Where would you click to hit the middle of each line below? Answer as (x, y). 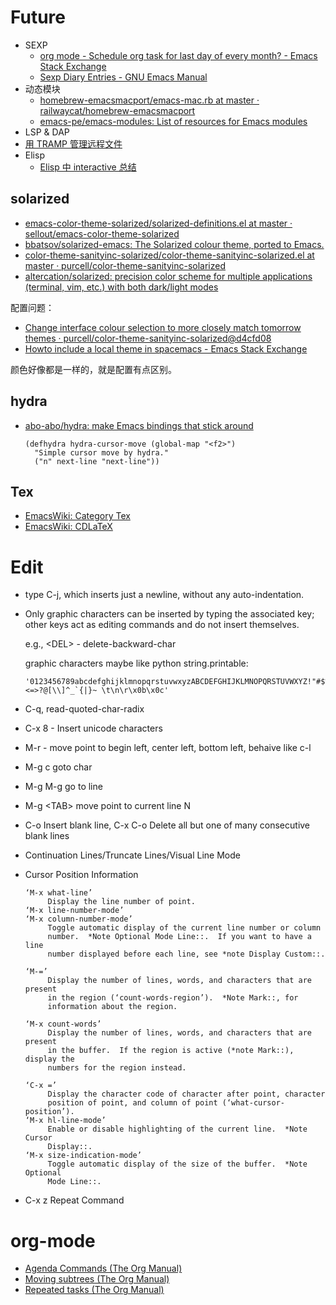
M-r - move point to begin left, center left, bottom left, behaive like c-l (168, 748)
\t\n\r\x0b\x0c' (135, 691)
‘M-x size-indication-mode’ (83, 1156)
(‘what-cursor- (253, 1103)
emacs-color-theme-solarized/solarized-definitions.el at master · (158, 223)
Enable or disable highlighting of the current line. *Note (177, 1129)
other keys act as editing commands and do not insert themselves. (162, 625)
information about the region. (112, 1007)
